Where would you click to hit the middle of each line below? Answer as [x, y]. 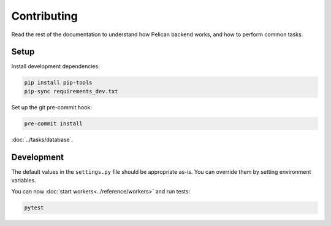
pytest [34, 208]
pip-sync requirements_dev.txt [71, 91]
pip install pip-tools [58, 83]
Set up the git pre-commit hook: [51, 107]
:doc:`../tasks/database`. [42, 139]
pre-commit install [53, 123]
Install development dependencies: [56, 66]
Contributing [44, 16]
